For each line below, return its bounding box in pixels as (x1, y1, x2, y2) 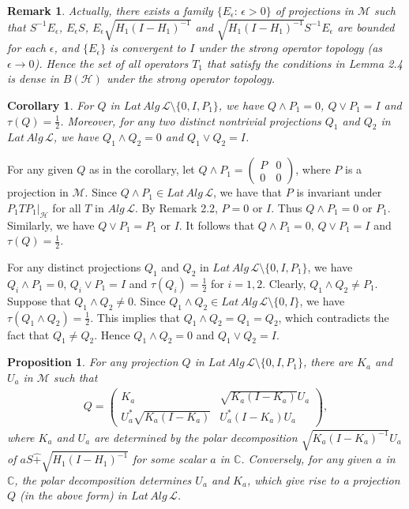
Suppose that (7, 292, 71, 309)
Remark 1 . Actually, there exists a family (7, 2, 213, 18)
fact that (7, 326, 50, 342)
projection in (7, 184, 69, 200)
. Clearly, (262, 275, 306, 291)
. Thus (271, 199, 302, 215)
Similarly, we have (7, 216, 95, 233)
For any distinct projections (7, 258, 141, 275)
